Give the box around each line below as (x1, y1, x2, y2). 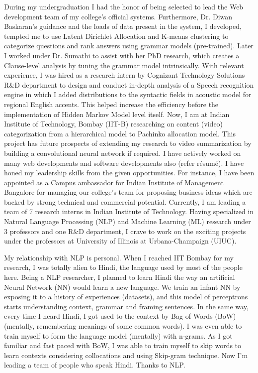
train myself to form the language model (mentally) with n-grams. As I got (4, 330, 233, 341)
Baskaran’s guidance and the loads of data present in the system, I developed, (4, 21, 242, 31)
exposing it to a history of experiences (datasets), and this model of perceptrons (4, 291, 248, 302)
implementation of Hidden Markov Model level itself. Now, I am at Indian (4, 109, 230, 119)
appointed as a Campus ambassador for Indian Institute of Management (4, 177, 224, 187)
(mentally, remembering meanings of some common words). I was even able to (4, 321, 242, 331)
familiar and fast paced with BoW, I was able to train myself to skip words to (4, 340, 242, 351)
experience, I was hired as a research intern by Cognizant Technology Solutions (4, 70, 245, 80)
